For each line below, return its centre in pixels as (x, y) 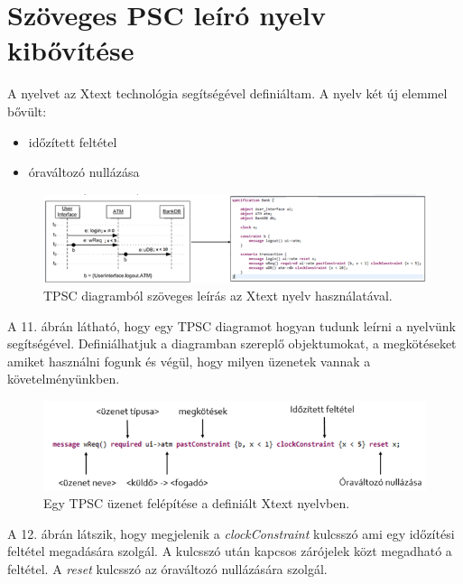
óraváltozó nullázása (84, 172)
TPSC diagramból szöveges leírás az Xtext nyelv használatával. (218, 296)
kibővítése (71, 50)
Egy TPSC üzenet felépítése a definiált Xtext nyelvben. (197, 503)
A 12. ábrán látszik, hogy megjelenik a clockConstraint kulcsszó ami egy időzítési (231, 533)
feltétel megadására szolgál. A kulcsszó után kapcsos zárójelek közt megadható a (230, 551)
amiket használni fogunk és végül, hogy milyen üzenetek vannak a (189, 361)
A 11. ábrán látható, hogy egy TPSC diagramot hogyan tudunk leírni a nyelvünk (231, 325)
